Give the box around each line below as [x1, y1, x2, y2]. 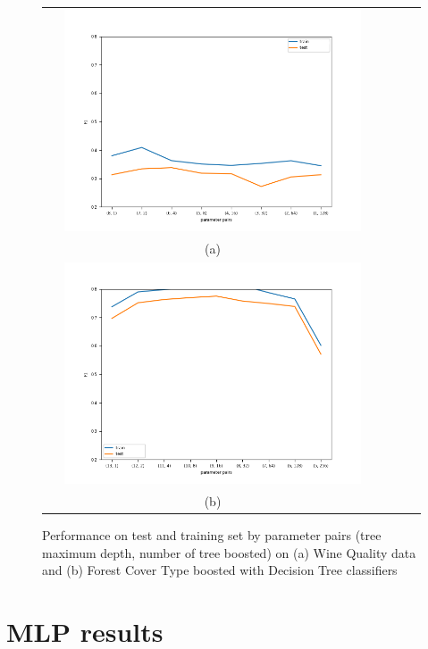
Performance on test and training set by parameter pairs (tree [42, 526, 382, 545]
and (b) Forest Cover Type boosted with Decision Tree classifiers [42, 561, 398, 579]
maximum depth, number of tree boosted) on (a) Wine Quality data [42, 543, 416, 562]
